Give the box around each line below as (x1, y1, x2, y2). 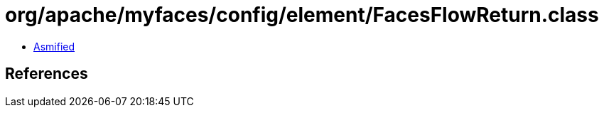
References (5, 65, 88, 83)
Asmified (33, 40, 75, 53)
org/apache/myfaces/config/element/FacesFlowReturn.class (5, 3, 599, 27)
